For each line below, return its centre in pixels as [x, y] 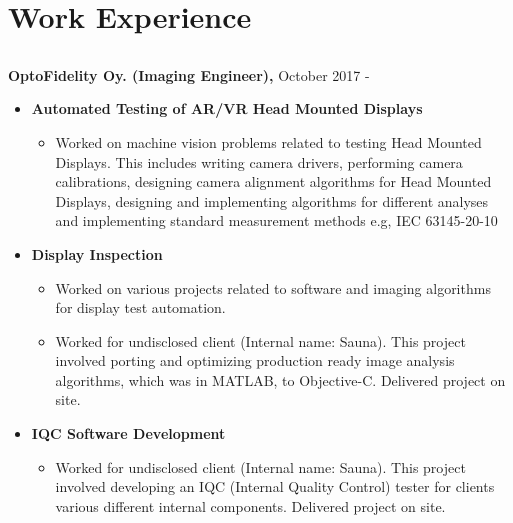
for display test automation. [140, 307]
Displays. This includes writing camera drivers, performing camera [259, 161]
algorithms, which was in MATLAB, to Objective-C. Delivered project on [280, 379]
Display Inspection [97, 253]
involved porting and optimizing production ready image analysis [255, 360]
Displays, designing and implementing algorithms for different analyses [272, 200]
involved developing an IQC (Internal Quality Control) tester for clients [275, 486]
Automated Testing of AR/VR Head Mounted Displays [227, 108]
